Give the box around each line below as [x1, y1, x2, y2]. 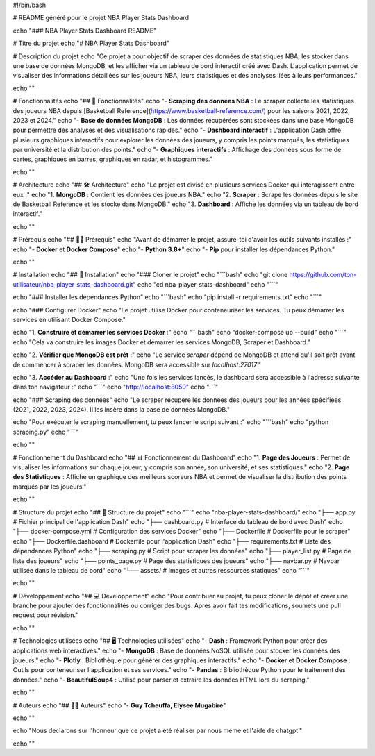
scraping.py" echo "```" [12, 428, 79, 436]
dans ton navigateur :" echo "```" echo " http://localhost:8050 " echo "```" [12, 383, 219, 392]
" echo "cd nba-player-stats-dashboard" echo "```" [133, 280, 278, 288]
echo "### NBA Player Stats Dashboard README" [12, 26, 157, 35]
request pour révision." [12, 611, 78, 619]
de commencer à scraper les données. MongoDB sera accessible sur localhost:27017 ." [12, 360, 262, 369]
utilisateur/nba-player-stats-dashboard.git [12, 280, 133, 288]
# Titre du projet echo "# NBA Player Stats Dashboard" [12, 39, 170, 48]
